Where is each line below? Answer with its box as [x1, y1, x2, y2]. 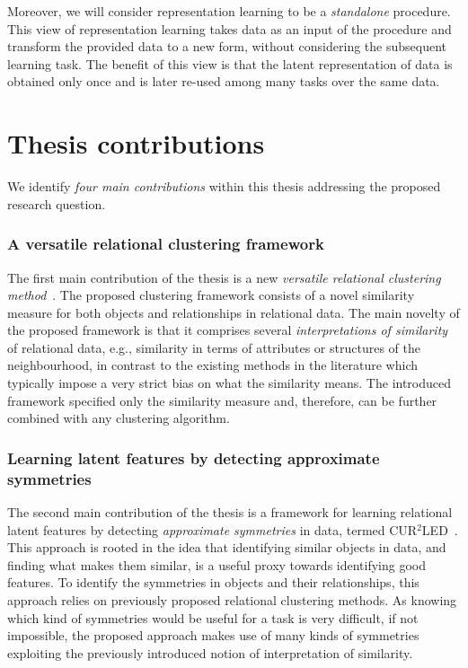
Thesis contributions [7, 125, 265, 162]
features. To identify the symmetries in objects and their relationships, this [7, 573, 419, 592]
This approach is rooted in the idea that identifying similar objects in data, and [7, 538, 446, 557]
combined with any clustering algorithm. [7, 409, 230, 427]
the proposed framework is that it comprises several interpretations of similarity [7, 321, 448, 339]
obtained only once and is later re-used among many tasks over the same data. [7, 72, 440, 91]
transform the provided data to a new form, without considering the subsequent [7, 37, 446, 56]
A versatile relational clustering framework [7, 233, 324, 255]
